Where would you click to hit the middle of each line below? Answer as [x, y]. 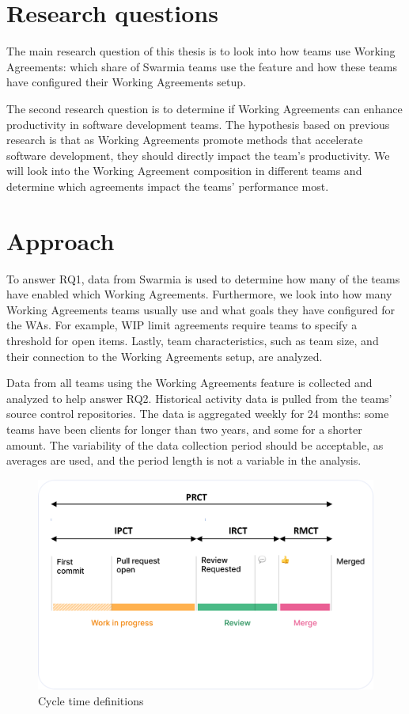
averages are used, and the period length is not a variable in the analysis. [184, 460]
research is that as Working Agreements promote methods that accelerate [185, 140]
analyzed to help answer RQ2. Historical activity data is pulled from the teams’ [199, 398]
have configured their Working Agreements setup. [126, 82]
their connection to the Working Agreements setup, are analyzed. [165, 356]
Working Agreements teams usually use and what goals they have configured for [201, 309]
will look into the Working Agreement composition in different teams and [184, 171]
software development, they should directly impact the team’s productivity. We [198, 155]
